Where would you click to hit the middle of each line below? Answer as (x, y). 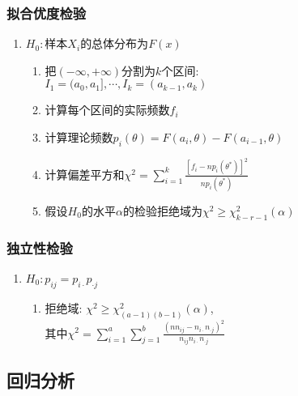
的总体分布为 (115, 43)
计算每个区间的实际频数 (107, 110)
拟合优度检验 (47, 13)
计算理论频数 (79, 137)
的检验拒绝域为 (162, 210)
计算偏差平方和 (85, 174)
